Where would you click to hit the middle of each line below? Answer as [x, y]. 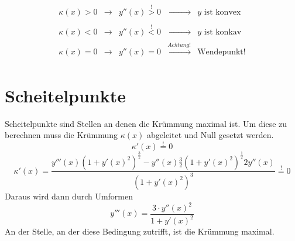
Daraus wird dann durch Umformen [69, 196]
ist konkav [223, 32]
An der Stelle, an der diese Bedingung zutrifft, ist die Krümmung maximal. [140, 231]
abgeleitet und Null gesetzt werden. [210, 135]
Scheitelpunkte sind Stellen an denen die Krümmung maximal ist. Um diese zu [146, 123]
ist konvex [222, 12]
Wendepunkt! [222, 52]
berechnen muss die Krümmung [61, 135]
